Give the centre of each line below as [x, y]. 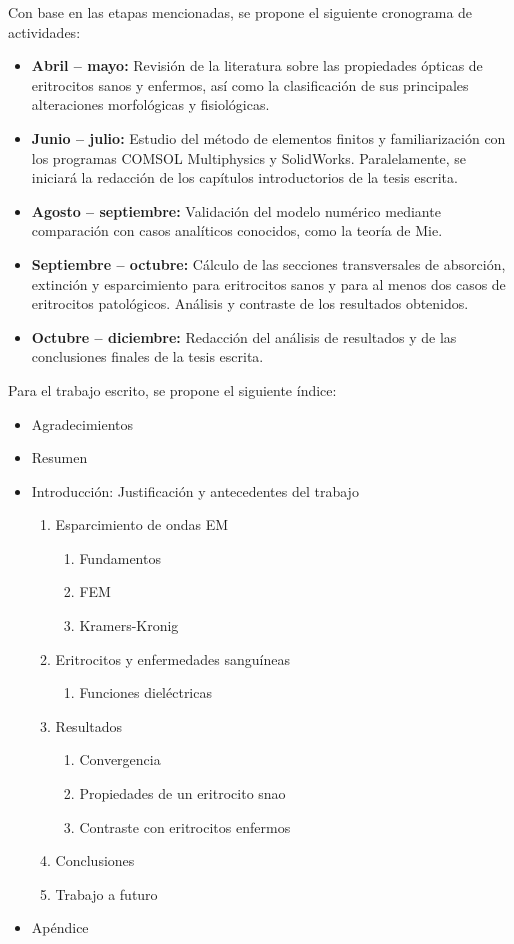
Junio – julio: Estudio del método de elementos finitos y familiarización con [268, 137]
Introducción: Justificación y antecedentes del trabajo [195, 490]
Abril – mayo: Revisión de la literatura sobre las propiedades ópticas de [257, 65]
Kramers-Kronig [129, 625]
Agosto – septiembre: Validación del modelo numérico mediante [236, 210]
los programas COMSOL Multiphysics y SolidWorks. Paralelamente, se [249, 157]
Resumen [59, 457]
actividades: [44, 31]
